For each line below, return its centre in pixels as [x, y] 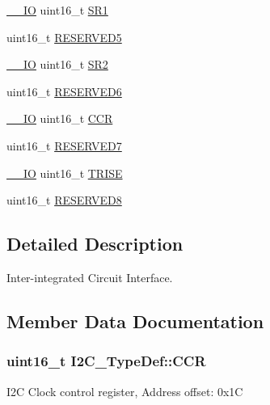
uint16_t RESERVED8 [64, 200]
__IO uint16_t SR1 [57, 10]
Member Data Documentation [135, 321]
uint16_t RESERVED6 [64, 91]
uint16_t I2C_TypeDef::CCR [106, 361]
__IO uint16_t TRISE [65, 173]
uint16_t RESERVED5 [64, 37]
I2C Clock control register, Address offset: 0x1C [125, 391]
